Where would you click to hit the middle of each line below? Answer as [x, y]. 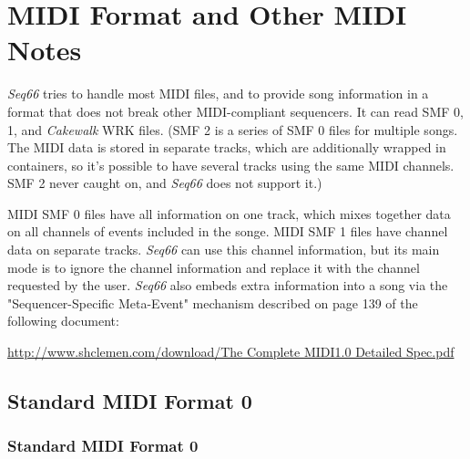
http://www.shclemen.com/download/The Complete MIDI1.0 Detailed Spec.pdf [231, 352]
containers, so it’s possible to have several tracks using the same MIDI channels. [231, 165]
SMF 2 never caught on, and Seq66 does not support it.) [165, 183]
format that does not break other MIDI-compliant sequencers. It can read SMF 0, [235, 111]
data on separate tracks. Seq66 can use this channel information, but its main [224, 250]
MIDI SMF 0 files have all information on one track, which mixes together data [229, 213]
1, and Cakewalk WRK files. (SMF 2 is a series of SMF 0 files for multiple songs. [233, 129]
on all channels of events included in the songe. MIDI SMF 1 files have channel [228, 231]
